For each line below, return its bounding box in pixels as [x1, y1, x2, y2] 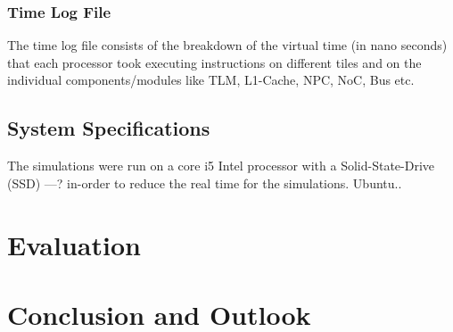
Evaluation [7, 226, 141, 262]
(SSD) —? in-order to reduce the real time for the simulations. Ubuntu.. [7, 173, 402, 192]
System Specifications [7, 114, 210, 142]
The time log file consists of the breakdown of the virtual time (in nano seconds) [7, 36, 448, 54]
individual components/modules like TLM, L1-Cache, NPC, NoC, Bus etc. [7, 71, 415, 89]
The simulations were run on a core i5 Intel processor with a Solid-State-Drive [7, 156, 435, 175]
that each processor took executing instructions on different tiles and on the [7, 53, 422, 71]
